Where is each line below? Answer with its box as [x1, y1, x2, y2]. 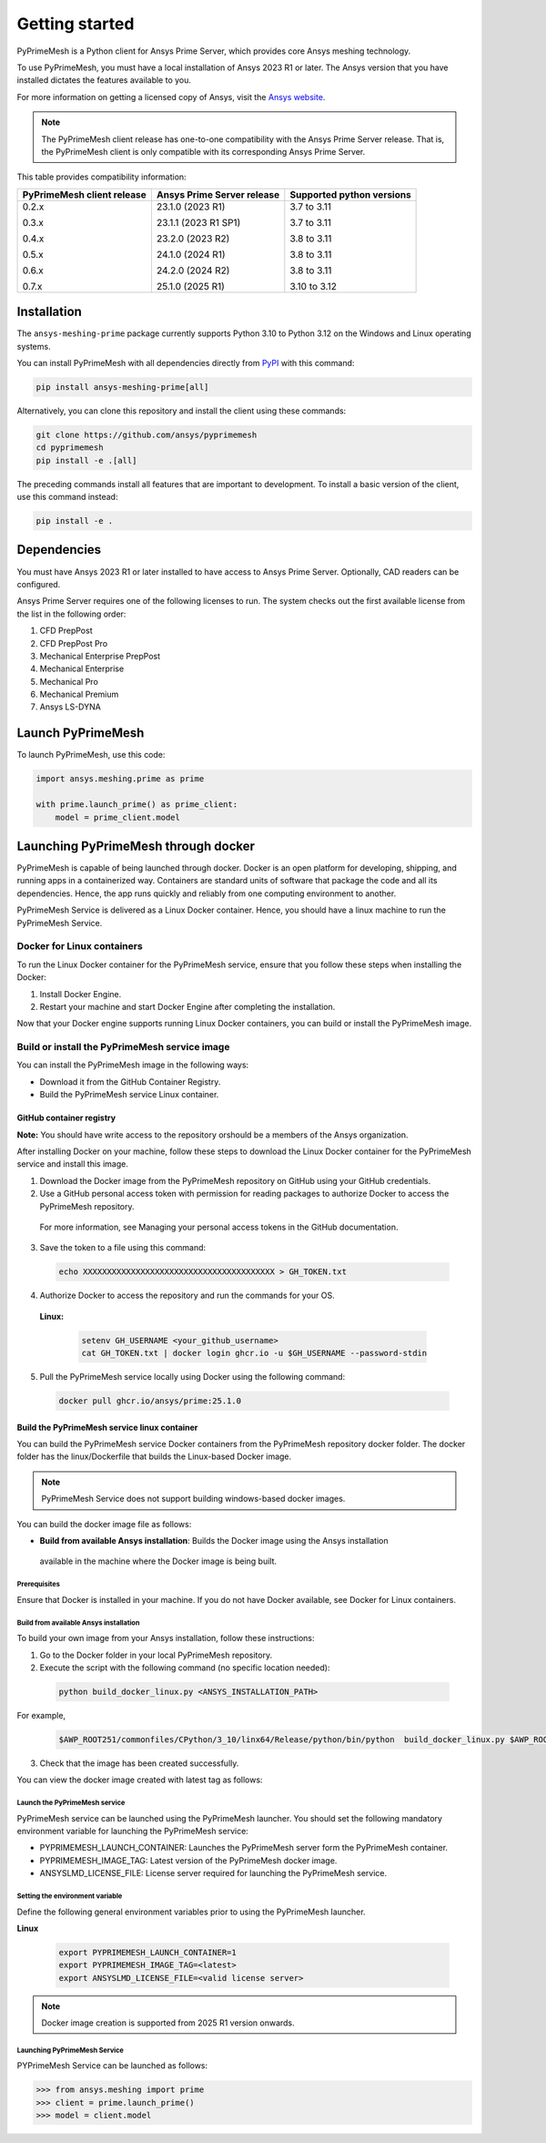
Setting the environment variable [16, 1891, 123, 1901]
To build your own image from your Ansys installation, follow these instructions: [16, 1633, 315, 1644]
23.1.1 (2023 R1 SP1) [156, 216, 241, 229]
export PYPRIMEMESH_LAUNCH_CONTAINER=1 [58, 1947, 237, 1957]
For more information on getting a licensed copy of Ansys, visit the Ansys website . [16, 91, 326, 102]
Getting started [16, 14, 135, 34]
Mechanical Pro [39, 676, 99, 687]
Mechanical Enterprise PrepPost [39, 650, 161, 661]
